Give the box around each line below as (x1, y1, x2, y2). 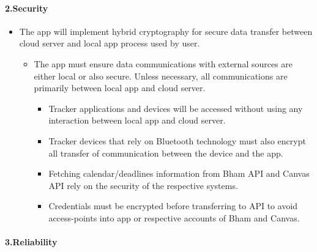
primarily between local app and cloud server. (34, 81, 206, 94)
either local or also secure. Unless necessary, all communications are (34, 69, 288, 82)
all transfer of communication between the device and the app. (48, 146, 283, 159)
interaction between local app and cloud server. (48, 114, 226, 127)
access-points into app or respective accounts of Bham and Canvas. (48, 211, 300, 224)
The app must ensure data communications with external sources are (34, 57, 293, 70)
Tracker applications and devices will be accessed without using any (48, 102, 303, 114)
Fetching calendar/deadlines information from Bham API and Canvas (48, 167, 310, 180)
